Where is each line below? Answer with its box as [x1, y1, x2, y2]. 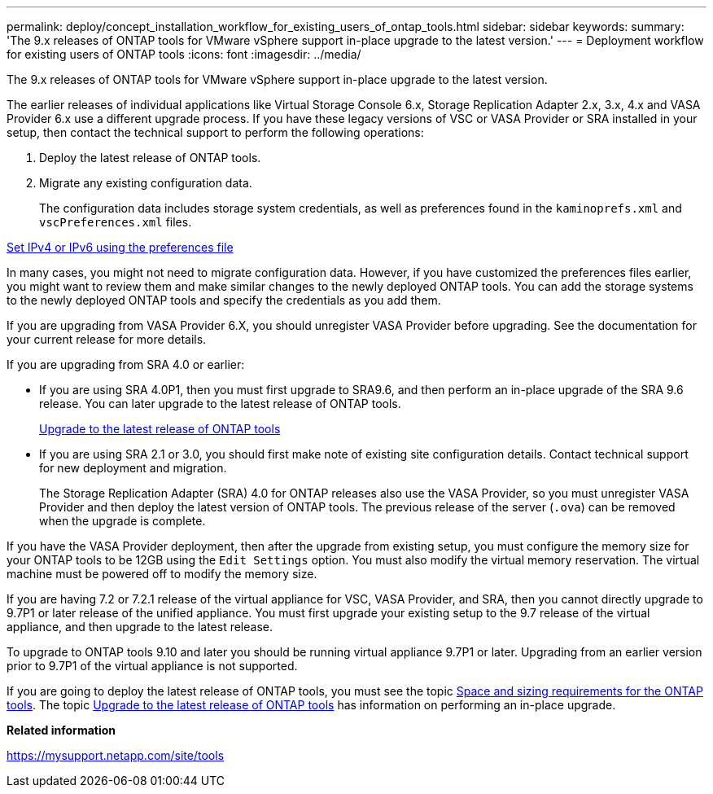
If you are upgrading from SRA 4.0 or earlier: [7, 358, 245, 371]
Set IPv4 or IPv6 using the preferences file [7, 240, 234, 254]
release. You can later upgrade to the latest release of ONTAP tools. [39, 397, 401, 410]
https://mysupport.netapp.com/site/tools [7, 748, 225, 762]
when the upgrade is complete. [39, 514, 206, 528]
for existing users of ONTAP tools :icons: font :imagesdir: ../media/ [7, 47, 361, 61]
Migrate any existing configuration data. [39, 176, 252, 190]
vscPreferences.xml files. [39, 215, 192, 229]
